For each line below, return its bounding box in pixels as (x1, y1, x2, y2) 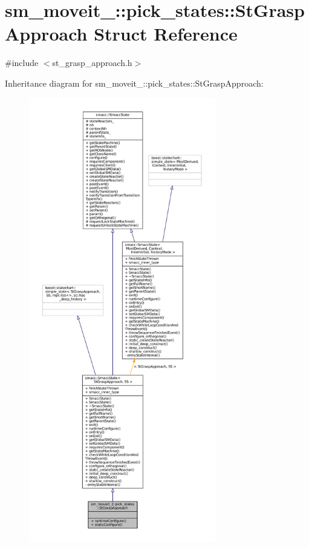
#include (5, 56, 39, 69)
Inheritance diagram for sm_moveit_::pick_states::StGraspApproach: (5, 76, 264, 89)
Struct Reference (94, 21, 238, 46)
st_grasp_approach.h (52, 56, 132, 69)
